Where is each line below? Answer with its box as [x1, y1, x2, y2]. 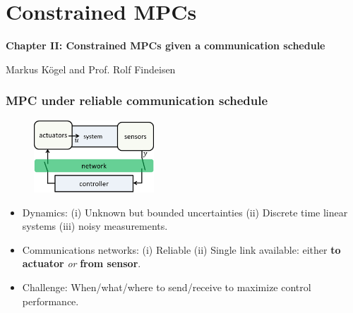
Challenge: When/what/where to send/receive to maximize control [22, 280, 311, 295]
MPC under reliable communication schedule [6, 92, 268, 109]
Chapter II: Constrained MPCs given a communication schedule [6, 38, 325, 53]
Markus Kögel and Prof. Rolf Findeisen [6, 61, 176, 76]
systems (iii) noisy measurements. [22, 219, 168, 233]
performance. [22, 293, 79, 308]
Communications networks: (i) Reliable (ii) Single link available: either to [22, 242, 341, 257]
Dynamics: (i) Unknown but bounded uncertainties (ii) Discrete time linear [22, 204, 348, 219]
